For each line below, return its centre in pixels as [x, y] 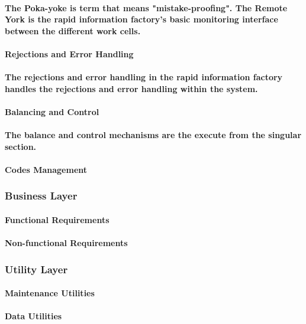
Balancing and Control [52, 111]
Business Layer [41, 196]
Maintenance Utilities [50, 293]
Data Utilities [33, 316]
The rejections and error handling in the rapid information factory [144, 77]
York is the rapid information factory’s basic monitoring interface [141, 19]
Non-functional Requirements [66, 243]
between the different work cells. [73, 30]
